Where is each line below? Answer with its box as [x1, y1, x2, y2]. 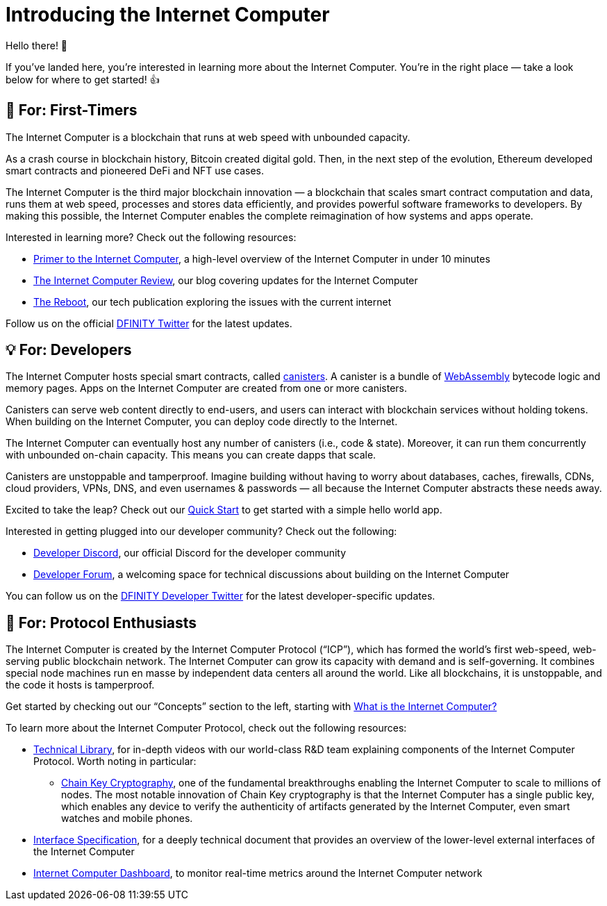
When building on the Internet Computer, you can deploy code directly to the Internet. [6, 415, 398, 428]
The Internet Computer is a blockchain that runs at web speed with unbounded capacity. [6, 131, 410, 143]
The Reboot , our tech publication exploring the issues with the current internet [33, 295, 392, 308]
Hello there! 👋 [6, 39, 68, 51]
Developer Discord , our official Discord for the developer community [33, 547, 347, 559]
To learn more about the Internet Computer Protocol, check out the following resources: [6, 722, 407, 734]
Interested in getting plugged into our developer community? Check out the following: [6, 525, 397, 538]
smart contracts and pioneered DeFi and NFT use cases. [6, 164, 264, 176]
